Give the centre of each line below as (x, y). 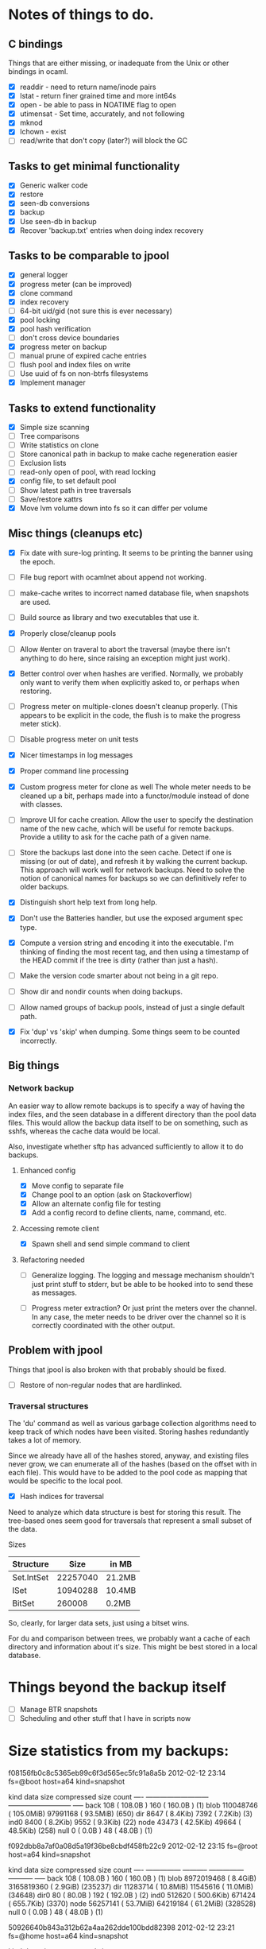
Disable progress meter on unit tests (79, 739)
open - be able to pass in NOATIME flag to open (98, 105)
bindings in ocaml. (39, 72)
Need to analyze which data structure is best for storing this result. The (125, 1513)
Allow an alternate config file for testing (96, 1203)
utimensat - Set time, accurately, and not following (102, 114)
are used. (35, 602)
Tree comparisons (49, 436)
